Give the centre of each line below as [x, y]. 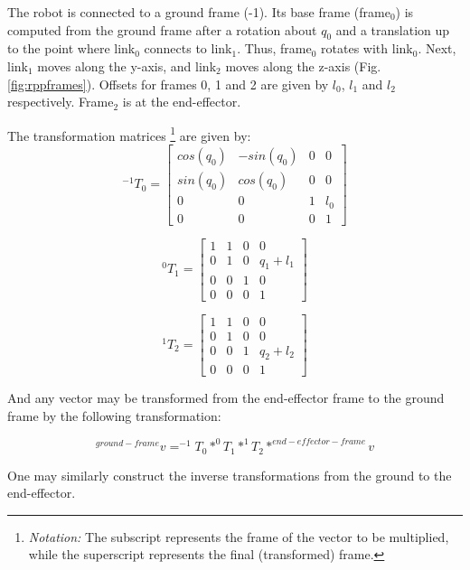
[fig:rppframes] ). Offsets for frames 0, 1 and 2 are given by [168, 84]
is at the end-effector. [182, 102]
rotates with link [367, 48]
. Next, [437, 48]
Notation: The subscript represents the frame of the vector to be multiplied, [239, 536]
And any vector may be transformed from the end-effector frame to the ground [226, 398]
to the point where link [71, 48]
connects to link [188, 48]
